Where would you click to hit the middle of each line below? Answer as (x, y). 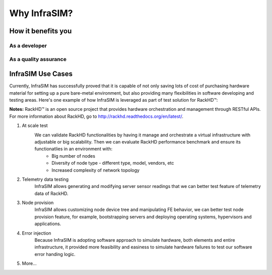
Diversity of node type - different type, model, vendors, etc (113, 163)
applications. (48, 224)
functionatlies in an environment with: (74, 149)
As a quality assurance (38, 59)
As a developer (28, 45)
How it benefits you (41, 31)
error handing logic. (55, 254)
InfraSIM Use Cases (41, 74)
